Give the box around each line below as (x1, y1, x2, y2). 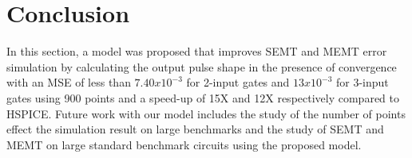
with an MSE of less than (6, 74, 131, 91)
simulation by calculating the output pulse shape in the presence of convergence (6, 58, 397, 75)
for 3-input (336, 74, 389, 91)
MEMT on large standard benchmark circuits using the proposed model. (6, 136, 362, 152)
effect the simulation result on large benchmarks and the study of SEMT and (6, 121, 384, 137)
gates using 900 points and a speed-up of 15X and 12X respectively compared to (6, 89, 399, 106)
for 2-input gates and (186, 74, 290, 91)
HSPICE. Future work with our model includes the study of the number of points (6, 105, 406, 121)
